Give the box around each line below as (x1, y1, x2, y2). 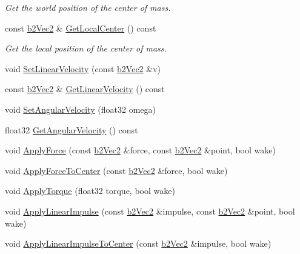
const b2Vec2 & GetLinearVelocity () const (5, 82, 165, 95)
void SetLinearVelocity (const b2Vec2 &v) (5, 62, 161, 75)
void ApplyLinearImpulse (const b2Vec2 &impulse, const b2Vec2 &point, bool (5, 204, 295, 217)
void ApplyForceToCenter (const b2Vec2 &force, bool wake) (5, 164, 228, 176)
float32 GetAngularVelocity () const (5, 123, 138, 136)
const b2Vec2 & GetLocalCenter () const (5, 21, 156, 34)
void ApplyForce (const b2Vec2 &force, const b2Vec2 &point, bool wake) (5, 144, 276, 156)
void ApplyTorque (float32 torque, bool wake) (5, 184, 175, 197)
